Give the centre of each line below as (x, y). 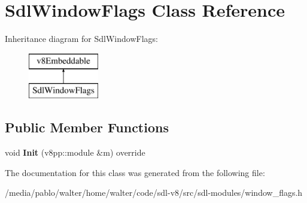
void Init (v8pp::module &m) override (75, 152)
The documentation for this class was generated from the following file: (135, 172)
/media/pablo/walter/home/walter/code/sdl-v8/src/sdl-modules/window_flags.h (154, 193)
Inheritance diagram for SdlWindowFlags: (81, 39)
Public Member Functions (87, 127)
